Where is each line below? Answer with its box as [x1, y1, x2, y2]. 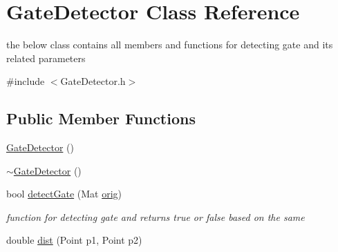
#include [6, 74, 45, 88]
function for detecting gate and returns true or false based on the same [6, 209, 305, 224]
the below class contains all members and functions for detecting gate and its [6, 37, 333, 52]
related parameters [6, 50, 86, 65]
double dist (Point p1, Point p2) [6, 233, 142, 247]
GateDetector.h [60, 74, 126, 88]
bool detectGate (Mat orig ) [6, 186, 122, 201]
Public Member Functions [6, 108, 196, 129]
